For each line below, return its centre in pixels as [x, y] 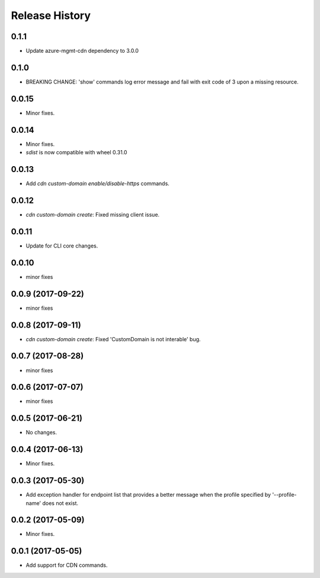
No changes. [41, 433]
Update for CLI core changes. [62, 246]
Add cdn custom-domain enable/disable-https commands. [98, 183]
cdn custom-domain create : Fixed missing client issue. [93, 214]
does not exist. [60, 503]
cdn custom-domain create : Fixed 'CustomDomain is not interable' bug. [113, 339]
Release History [51, 15]
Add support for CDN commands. [67, 565]
